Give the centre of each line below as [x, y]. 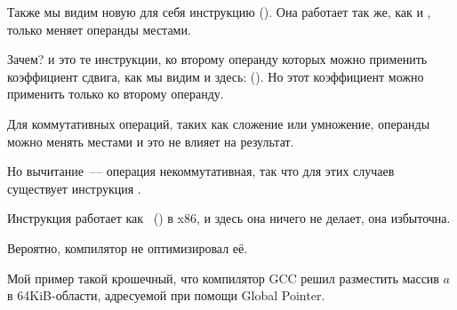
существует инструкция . [74, 188]
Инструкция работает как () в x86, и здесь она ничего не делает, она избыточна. [229, 218]
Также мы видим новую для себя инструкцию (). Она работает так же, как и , [219, 12]
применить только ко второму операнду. [116, 94]
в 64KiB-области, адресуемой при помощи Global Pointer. [166, 295]
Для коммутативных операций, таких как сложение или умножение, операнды [219, 123]
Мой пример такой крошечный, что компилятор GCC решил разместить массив [223, 278]
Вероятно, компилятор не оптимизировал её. [128, 247]
